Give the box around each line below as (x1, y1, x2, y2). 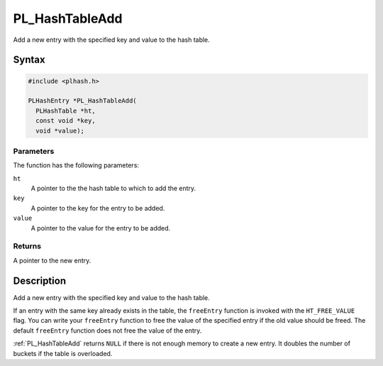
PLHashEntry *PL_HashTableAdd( (28, 96, 138, 105)
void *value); (35, 126, 85, 135)
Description (13, 274, 67, 287)
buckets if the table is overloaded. (13, 349, 113, 357)
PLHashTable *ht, (35, 106, 96, 115)
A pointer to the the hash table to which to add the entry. (30, 184, 196, 193)
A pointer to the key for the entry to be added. (30, 204, 165, 212)
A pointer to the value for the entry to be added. (30, 223, 171, 232)
